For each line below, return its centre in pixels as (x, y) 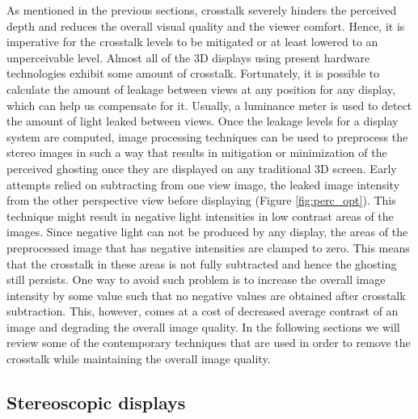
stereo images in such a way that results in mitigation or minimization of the (197, 152)
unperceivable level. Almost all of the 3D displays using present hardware (188, 57)
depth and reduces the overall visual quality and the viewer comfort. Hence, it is (206, 25)
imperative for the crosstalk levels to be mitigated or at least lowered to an (192, 42)
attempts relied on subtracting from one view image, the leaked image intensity (203, 184)
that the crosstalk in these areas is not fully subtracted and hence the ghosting (202, 263)
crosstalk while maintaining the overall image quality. (139, 359)
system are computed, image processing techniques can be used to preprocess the (207, 136)
